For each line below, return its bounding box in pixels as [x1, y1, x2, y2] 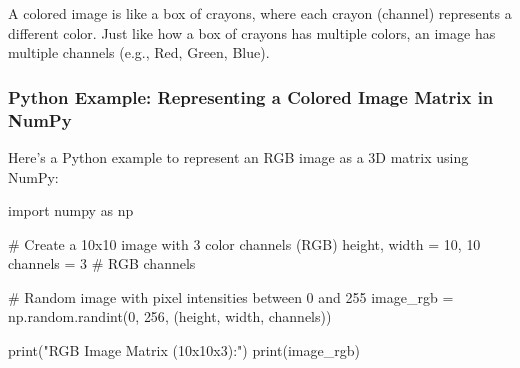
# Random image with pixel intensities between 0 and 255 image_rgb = [8, 286, 454, 307]
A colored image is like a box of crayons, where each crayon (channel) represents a [8, 3, 512, 23]
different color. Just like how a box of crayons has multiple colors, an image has [8, 22, 496, 43]
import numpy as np [8, 200, 134, 221]
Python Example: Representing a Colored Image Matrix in [8, 84, 494, 109]
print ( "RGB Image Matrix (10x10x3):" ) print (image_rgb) [8, 340, 360, 361]
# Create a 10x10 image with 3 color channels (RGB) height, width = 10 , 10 [8, 233, 481, 254]
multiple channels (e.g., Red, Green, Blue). [8, 42, 270, 63]
